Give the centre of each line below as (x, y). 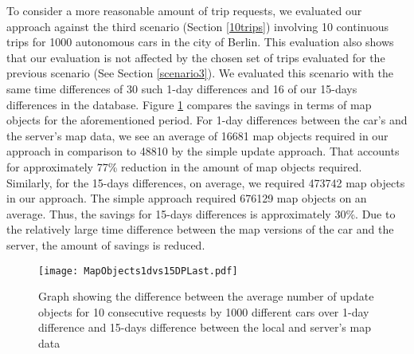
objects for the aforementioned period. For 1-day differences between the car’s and (207, 120)
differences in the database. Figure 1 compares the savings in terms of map (189, 104)
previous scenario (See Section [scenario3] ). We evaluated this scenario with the (200, 73)
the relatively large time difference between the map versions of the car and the (200, 229)
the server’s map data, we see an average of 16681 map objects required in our (197, 135)
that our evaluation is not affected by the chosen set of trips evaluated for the (196, 57)
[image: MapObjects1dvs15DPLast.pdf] (138, 271)
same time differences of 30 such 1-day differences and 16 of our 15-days (182, 88)
